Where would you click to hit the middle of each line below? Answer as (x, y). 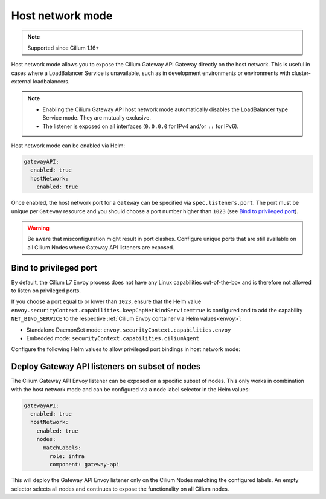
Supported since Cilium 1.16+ (63, 48)
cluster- (301, 73)
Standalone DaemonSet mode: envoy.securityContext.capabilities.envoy (129, 330)
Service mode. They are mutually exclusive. (97, 118)
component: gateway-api (85, 465)
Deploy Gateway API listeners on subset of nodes (106, 366)
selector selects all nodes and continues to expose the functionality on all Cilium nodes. (120, 489)
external (21, 82)
